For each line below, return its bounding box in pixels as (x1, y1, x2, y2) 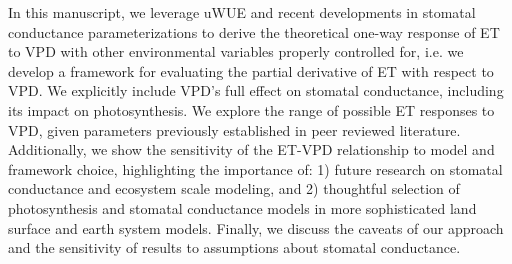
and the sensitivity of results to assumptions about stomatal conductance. (8, 237, 461, 258)
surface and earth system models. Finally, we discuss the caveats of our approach (8, 217, 504, 238)
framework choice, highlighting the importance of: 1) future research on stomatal (8, 158, 503, 179)
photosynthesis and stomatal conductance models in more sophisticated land (8, 197, 477, 218)
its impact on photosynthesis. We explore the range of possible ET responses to (8, 99, 495, 120)
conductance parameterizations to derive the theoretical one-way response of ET (8, 21, 500, 42)
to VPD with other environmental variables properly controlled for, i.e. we (8, 41, 464, 62)
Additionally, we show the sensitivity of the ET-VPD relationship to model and (8, 139, 495, 160)
